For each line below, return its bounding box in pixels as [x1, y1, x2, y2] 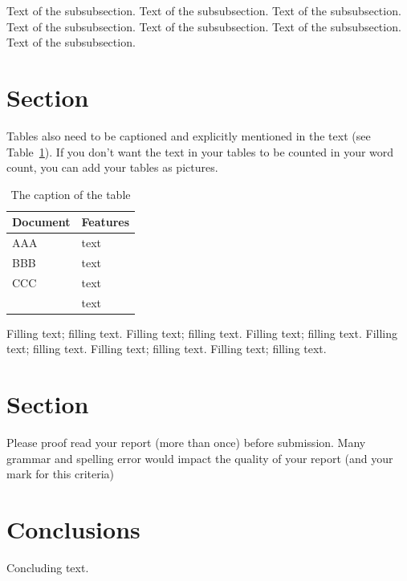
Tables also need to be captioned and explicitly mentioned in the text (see [6, 127, 371, 144]
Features [81, 213, 130, 230]
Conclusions [6, 513, 140, 546]
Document [12, 213, 71, 230]
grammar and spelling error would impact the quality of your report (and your [6, 449, 393, 466]
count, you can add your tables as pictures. [6, 159, 218, 176]
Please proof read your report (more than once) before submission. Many [6, 434, 366, 451]
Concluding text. [6, 559, 89, 575]
